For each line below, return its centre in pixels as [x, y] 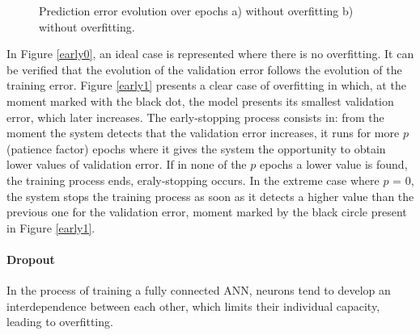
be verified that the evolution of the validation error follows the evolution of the [204, 69]
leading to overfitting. [60, 322]
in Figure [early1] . [51, 227]
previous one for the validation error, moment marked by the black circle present [207, 212]
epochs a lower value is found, [333, 164]
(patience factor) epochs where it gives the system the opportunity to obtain [196, 148]
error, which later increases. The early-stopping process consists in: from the [195, 117]
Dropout [31, 259]
